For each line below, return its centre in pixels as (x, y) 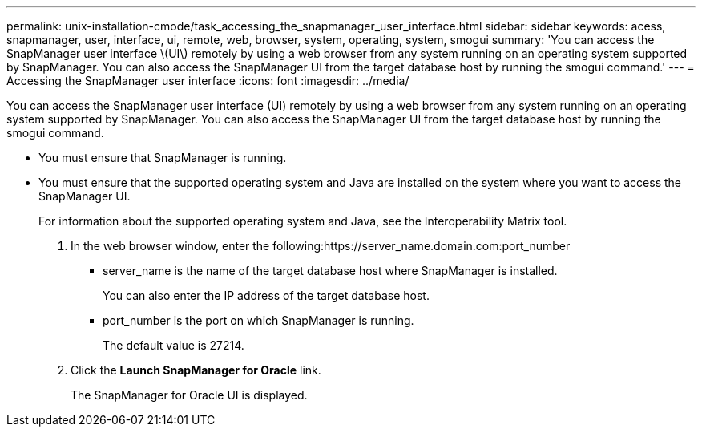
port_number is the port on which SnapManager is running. (258, 320)
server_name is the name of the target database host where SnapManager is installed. (330, 271)
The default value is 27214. (173, 345)
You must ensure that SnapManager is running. (163, 158)
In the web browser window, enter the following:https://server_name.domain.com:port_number (321, 246)
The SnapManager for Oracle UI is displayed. (189, 395)
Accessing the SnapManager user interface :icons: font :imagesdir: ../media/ (208, 81)
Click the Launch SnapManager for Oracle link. (196, 370)
